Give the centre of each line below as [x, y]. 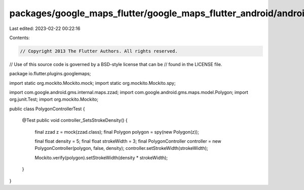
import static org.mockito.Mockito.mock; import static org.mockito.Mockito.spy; [92, 83]
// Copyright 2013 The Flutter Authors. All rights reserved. [99, 51]
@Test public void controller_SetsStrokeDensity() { [75, 120]
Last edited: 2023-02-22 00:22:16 [45, 28]
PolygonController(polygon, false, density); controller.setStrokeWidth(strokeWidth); [121, 148]
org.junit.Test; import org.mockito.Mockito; [54, 100]
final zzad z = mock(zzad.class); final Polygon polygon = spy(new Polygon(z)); [117, 132]
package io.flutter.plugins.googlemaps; [50, 74]
